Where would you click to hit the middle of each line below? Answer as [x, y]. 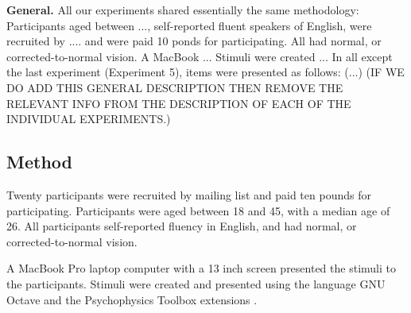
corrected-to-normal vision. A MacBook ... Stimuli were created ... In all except [200, 56]
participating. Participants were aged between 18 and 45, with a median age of [198, 210]
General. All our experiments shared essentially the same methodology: [183, 10]
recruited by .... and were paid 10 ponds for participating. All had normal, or [194, 41]
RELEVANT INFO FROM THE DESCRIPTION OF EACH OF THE [179, 103]
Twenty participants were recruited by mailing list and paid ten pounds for [189, 194]
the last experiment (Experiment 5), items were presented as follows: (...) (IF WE [205, 72]
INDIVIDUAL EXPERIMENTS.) [89, 119]
